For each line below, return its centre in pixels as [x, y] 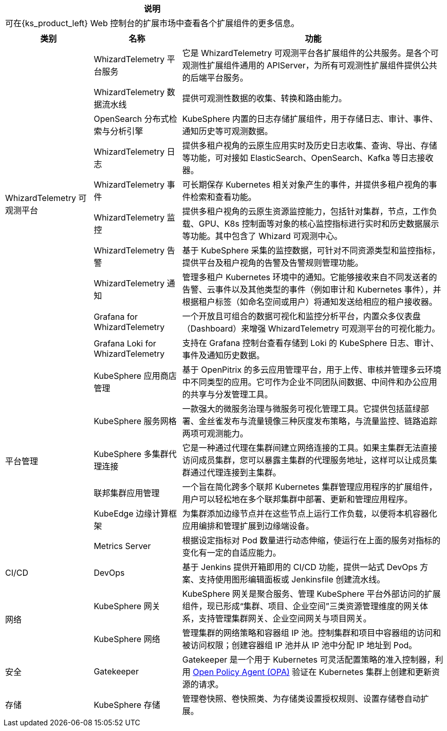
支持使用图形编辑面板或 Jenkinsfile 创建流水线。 [292, 579]
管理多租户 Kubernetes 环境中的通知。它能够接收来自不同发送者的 [310, 277]
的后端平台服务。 [215, 78]
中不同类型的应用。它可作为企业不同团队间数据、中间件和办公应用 [310, 382]
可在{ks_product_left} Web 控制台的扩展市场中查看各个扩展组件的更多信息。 [152, 23]
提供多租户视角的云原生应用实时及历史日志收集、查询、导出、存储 [310, 145]
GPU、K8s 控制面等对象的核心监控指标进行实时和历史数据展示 [319, 224]
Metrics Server [122, 546]
